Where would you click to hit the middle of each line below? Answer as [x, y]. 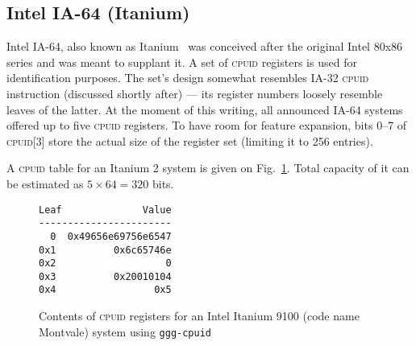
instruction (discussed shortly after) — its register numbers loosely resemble [195, 93]
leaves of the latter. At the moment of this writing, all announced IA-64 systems [205, 109]
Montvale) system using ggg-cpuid [125, 331]
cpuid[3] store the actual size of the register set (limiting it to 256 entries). [190, 140]
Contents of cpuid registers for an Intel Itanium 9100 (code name [199, 316]
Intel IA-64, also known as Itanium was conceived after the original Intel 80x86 [205, 46]
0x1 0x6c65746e [105, 250]
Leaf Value [105, 210]
